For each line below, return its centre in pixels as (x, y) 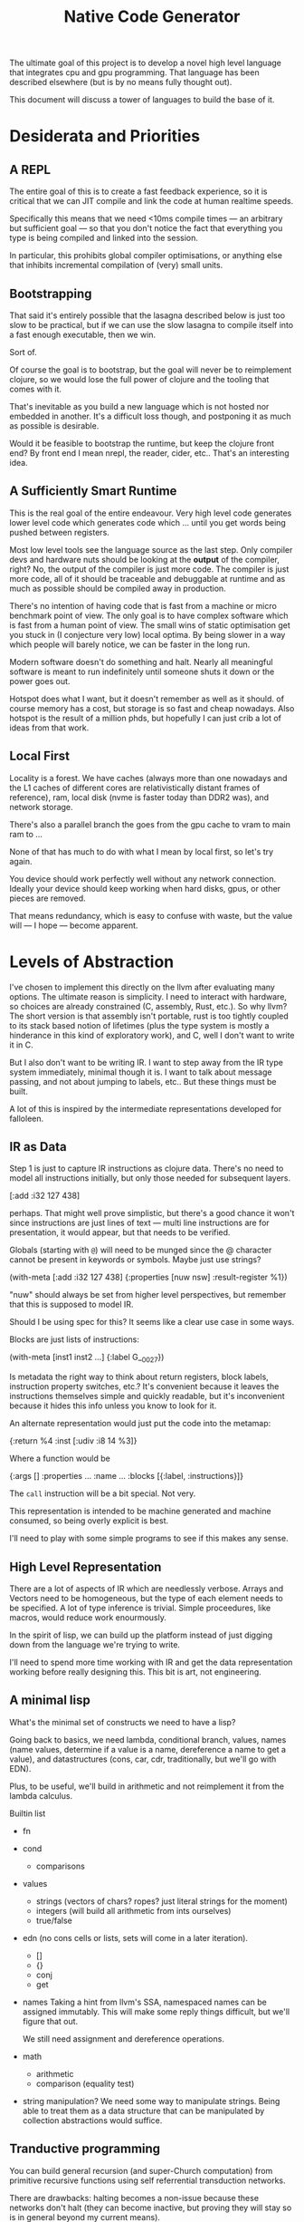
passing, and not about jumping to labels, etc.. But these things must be (143, 1081)
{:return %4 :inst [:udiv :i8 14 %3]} (73, 1441)
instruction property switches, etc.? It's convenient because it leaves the (144, 1386)
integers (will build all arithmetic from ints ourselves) (133, 1910)
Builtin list (28, 1813)
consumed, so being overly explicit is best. (89, 1521)
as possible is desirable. (54, 426)
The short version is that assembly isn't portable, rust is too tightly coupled (149, 1016)
